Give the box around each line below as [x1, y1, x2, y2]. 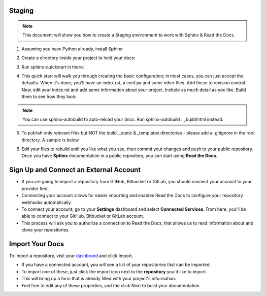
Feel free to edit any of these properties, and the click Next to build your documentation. [21, 282, 201, 288]
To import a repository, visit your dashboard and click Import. [9, 253, 133, 259]
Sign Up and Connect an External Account [9, 165, 141, 174]
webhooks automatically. [21, 199, 72, 205]
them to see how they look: [21, 94, 76, 99]
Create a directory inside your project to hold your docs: [21, 55, 135, 61]
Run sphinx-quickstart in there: [21, 64, 84, 70]
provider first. [21, 185, 49, 192]
